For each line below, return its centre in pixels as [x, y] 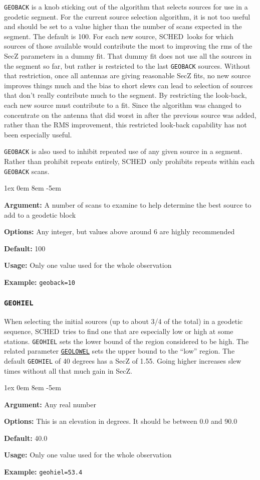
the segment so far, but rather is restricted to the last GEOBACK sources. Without [127, 65]
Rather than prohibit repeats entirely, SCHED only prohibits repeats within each [129, 161]
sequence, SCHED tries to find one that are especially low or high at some [119, 331]
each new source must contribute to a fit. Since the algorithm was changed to [123, 105]
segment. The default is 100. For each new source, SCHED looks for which [119, 36]
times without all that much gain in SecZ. [68, 370]
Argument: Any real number [50, 404]
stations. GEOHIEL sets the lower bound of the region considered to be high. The [126, 341]
